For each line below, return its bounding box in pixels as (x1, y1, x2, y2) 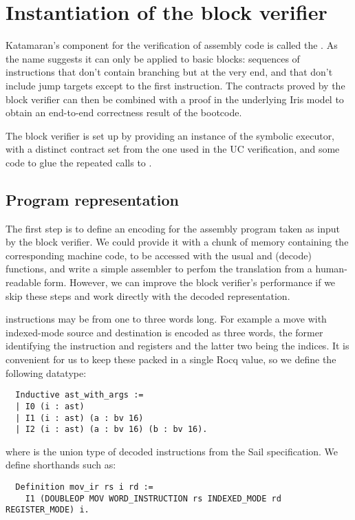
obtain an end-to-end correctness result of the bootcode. (6, 105, 242, 120)
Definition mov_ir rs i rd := (15, 482, 153, 492)
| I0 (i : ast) (15, 401, 85, 411)
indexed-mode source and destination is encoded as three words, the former (6, 325, 323, 339)
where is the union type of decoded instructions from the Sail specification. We (6, 444, 338, 458)
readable (6, 275, 41, 290)
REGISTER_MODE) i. (6, 505, 89, 515)
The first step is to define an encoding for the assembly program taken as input (6, 221, 340, 235)
